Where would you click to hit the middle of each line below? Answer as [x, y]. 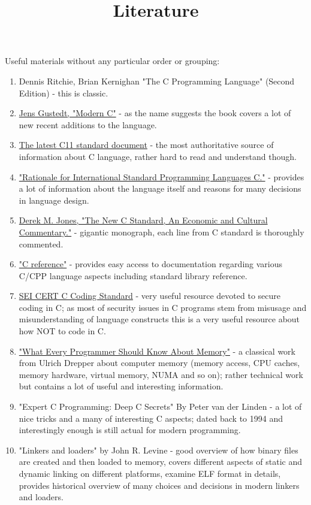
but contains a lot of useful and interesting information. [121, 386]
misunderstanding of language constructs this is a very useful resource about [159, 319]
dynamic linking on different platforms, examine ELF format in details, [150, 473]
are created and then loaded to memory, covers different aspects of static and [160, 462]
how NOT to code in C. [62, 331]
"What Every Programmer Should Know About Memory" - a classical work [157, 351]
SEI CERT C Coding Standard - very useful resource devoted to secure [150, 296]
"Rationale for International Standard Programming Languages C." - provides [161, 176]
